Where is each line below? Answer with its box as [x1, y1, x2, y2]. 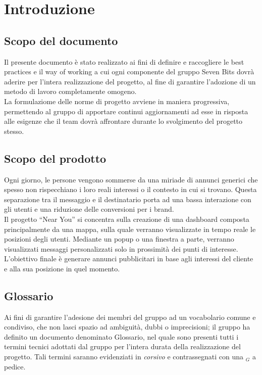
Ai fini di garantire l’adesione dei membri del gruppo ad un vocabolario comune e [4, 311, 256, 322]
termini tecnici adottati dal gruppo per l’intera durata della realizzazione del [4, 341, 241, 352]
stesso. [4, 125, 24, 136]
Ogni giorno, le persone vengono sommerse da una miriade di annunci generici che [4, 174, 258, 184]
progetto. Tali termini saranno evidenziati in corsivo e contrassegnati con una [4, 351, 244, 362]
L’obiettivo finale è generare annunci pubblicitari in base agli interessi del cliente [4, 253, 253, 264]
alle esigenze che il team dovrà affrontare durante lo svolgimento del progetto [4, 116, 243, 126]
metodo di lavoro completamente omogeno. [4, 86, 137, 97]
